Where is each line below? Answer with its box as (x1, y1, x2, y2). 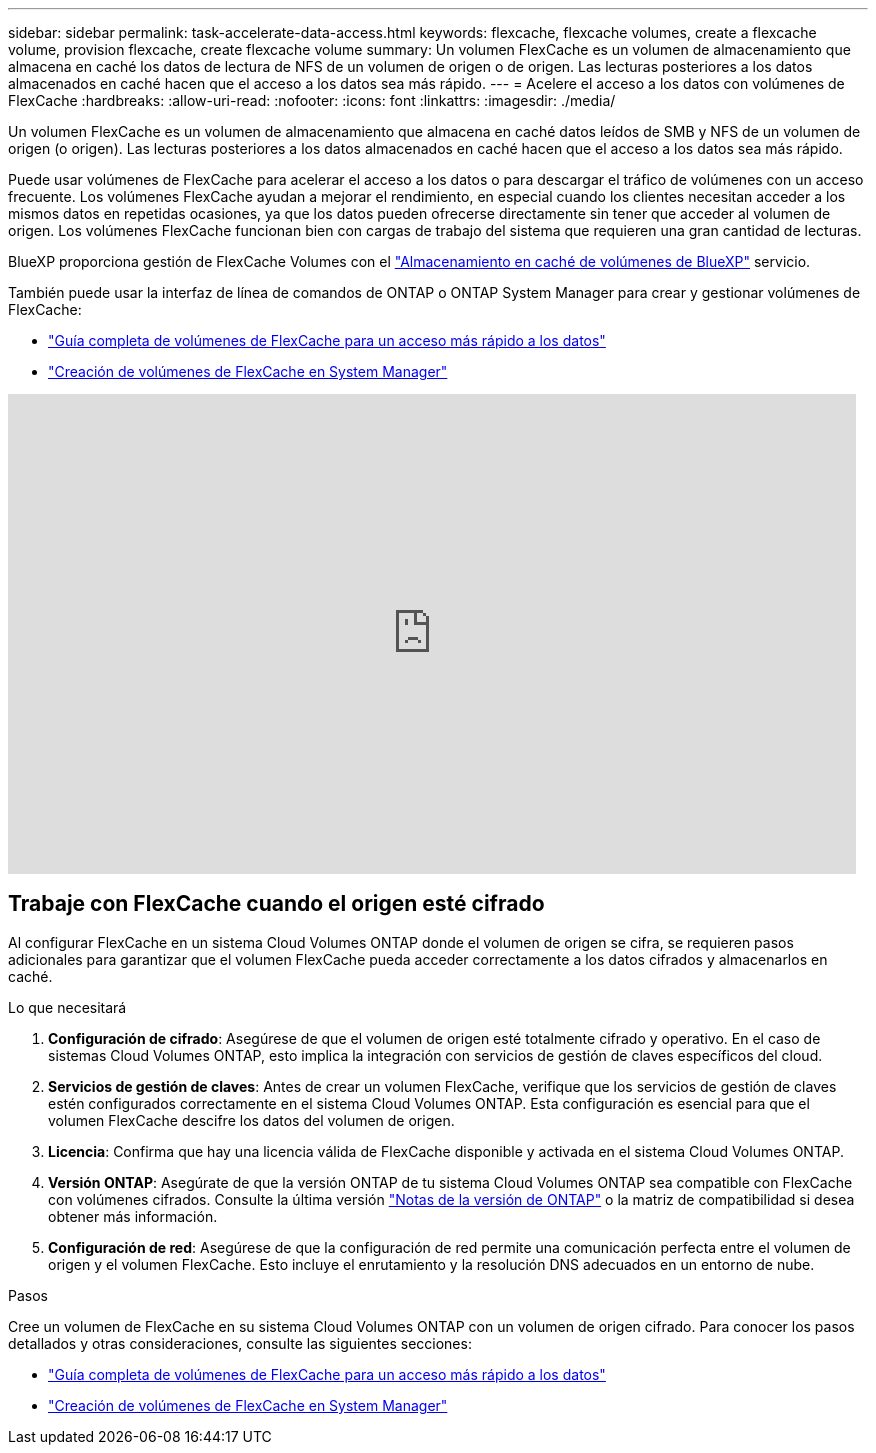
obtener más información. (48, 1207, 218, 1225)
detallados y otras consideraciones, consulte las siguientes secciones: (8, 1334, 472, 1352)
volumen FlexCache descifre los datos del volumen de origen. (48, 1111, 455, 1129)
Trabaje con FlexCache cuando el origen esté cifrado (8, 891, 545, 917)
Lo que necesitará (8, 998, 127, 1016)
